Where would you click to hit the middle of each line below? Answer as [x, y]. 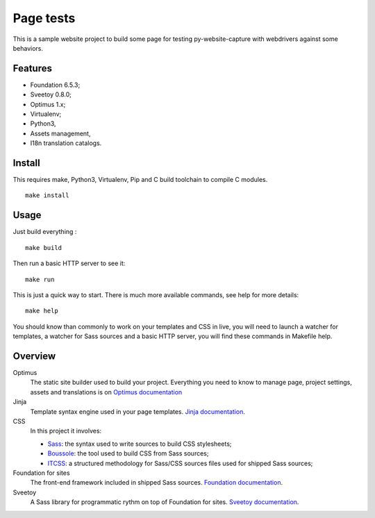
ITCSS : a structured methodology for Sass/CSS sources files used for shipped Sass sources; [180, 463]
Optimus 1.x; [48, 104]
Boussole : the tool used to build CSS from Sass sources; [128, 453]
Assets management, [60, 133]
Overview [34, 356]
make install [47, 195]
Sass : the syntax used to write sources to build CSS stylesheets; [140, 444]
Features [32, 68]
